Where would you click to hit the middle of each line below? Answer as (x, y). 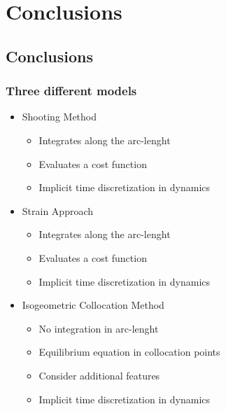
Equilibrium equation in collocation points (129, 352)
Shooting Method (59, 117)
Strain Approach (58, 210)
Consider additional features (99, 375)
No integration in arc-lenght (99, 328)
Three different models (71, 91)
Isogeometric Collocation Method (93, 305)
